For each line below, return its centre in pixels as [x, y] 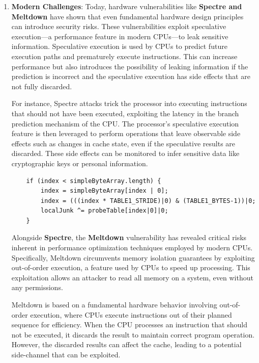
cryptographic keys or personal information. [80, 163]
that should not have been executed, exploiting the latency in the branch [125, 113]
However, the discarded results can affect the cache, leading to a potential [126, 344]
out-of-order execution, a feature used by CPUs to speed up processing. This [131, 267]
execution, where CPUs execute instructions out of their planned [131, 314]
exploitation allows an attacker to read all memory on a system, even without [132, 277]
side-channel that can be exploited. [66, 354]
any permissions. [37, 287]
